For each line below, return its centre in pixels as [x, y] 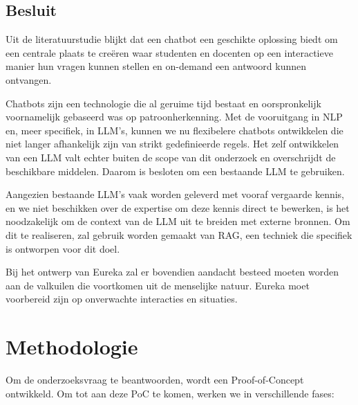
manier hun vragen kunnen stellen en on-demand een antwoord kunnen [156, 66]
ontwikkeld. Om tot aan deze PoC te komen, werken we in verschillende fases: [170, 393]
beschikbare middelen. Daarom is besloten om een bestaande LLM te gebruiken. [175, 171]
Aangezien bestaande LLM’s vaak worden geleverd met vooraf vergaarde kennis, [175, 194]
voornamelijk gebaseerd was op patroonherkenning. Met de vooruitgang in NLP [174, 117]
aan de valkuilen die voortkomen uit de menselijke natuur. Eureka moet [158, 285]
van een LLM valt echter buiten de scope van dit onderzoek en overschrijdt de [171, 157]
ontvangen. [29, 79]
